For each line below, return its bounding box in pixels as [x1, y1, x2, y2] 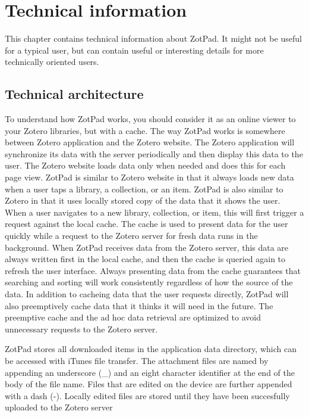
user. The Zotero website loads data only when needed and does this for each [5, 159, 286, 172]
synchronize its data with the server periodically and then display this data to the [5, 147, 303, 160]
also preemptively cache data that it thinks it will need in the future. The [5, 299, 273, 312]
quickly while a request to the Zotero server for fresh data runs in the [5, 229, 258, 242]
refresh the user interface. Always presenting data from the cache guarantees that [5, 264, 301, 276]
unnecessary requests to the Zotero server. [5, 322, 158, 335]
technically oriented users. [5, 55, 99, 68]
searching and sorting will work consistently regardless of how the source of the [5, 276, 293, 288]
